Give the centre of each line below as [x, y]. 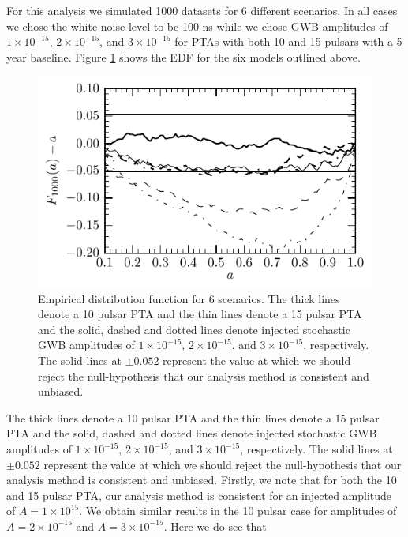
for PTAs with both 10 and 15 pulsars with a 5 [288, 41]
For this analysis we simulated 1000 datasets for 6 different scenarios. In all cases [202, 10]
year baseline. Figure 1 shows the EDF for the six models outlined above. [183, 56]
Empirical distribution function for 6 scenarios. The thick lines [189, 298]
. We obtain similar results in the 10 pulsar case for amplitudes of [238, 511]
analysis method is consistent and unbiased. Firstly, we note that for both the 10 [202, 480]
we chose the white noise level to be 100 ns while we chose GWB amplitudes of [197, 26]
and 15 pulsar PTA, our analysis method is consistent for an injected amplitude [199, 495]
